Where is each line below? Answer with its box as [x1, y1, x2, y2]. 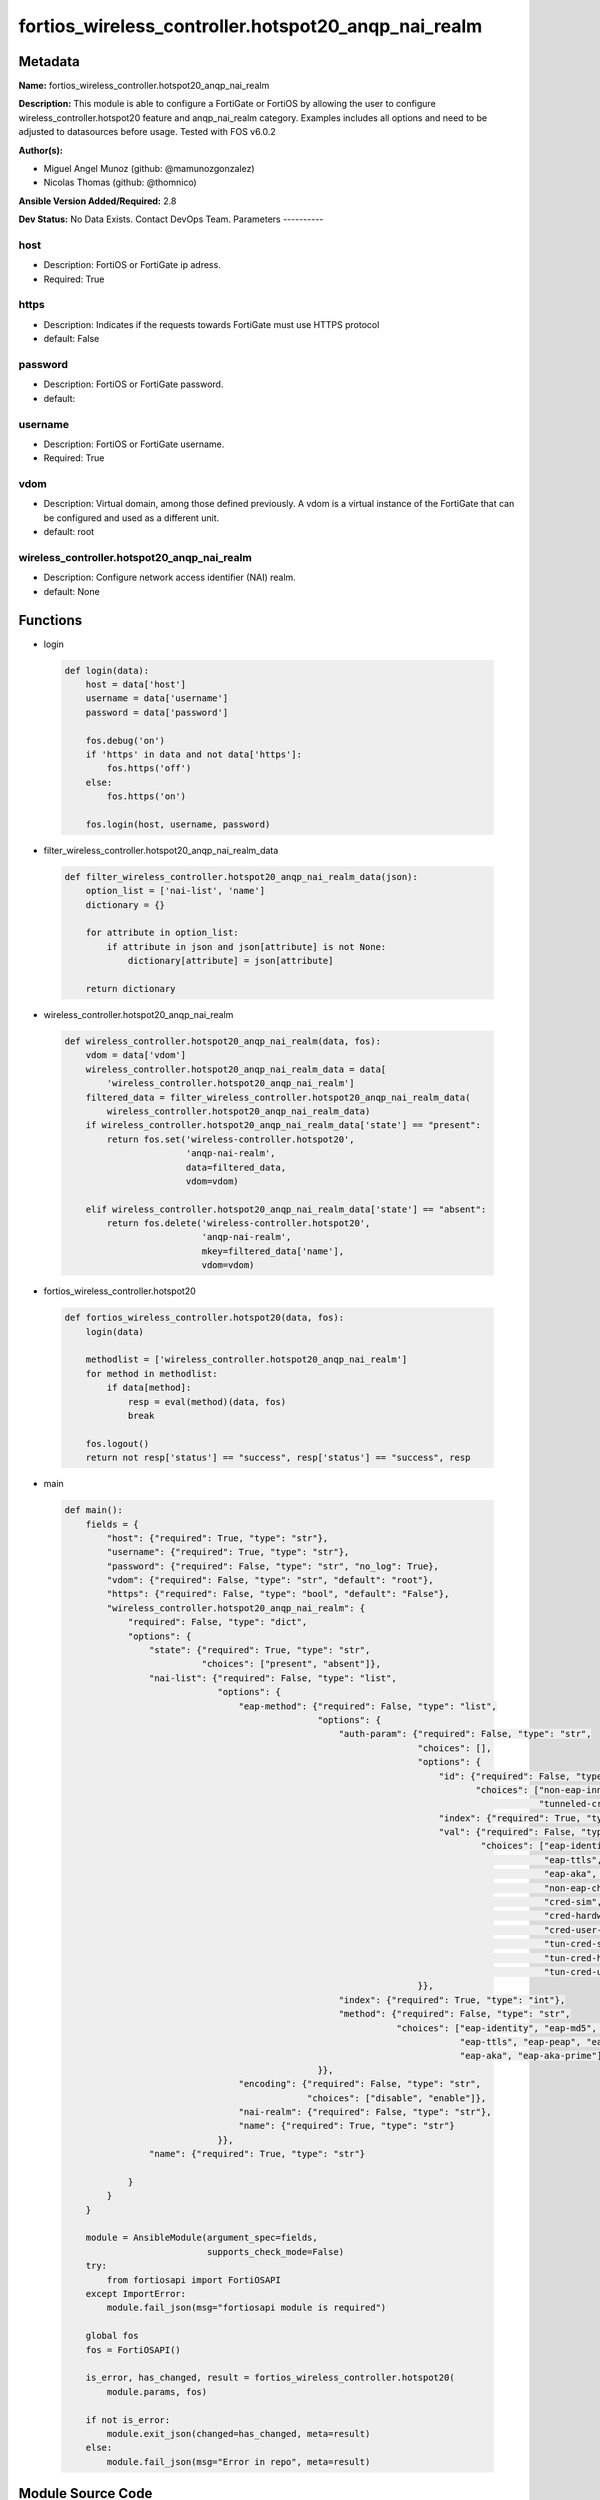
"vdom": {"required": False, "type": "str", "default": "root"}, [106, 1575, 434, 1586]
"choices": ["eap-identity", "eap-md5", [396, 2022, 597, 2034]
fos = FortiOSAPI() [85, 2344, 182, 2355]
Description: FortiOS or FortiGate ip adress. [43, 259, 222, 271]
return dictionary [85, 983, 176, 995]
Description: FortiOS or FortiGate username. [43, 438, 225, 450]
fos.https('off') [106, 763, 192, 774]
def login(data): [64, 665, 150, 676]
